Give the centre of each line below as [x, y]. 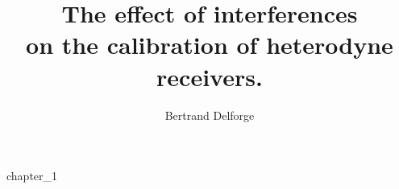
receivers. [210, 76]
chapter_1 [32, 176]
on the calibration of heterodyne [210, 45]
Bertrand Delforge [210, 115]
